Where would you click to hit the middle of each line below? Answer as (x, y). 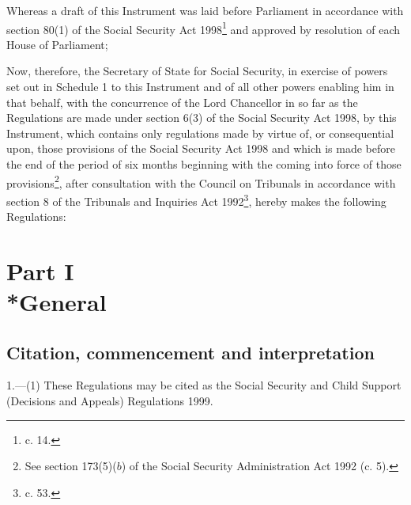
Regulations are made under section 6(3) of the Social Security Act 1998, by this (202, 118)
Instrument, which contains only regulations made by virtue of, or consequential (200, 133)
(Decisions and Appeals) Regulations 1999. (110, 401)
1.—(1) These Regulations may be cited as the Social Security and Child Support (204, 385)
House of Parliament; (57, 44)
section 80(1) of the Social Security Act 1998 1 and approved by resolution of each (204, 28)
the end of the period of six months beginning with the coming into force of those (204, 164)
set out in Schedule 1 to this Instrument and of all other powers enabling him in (200, 87)
